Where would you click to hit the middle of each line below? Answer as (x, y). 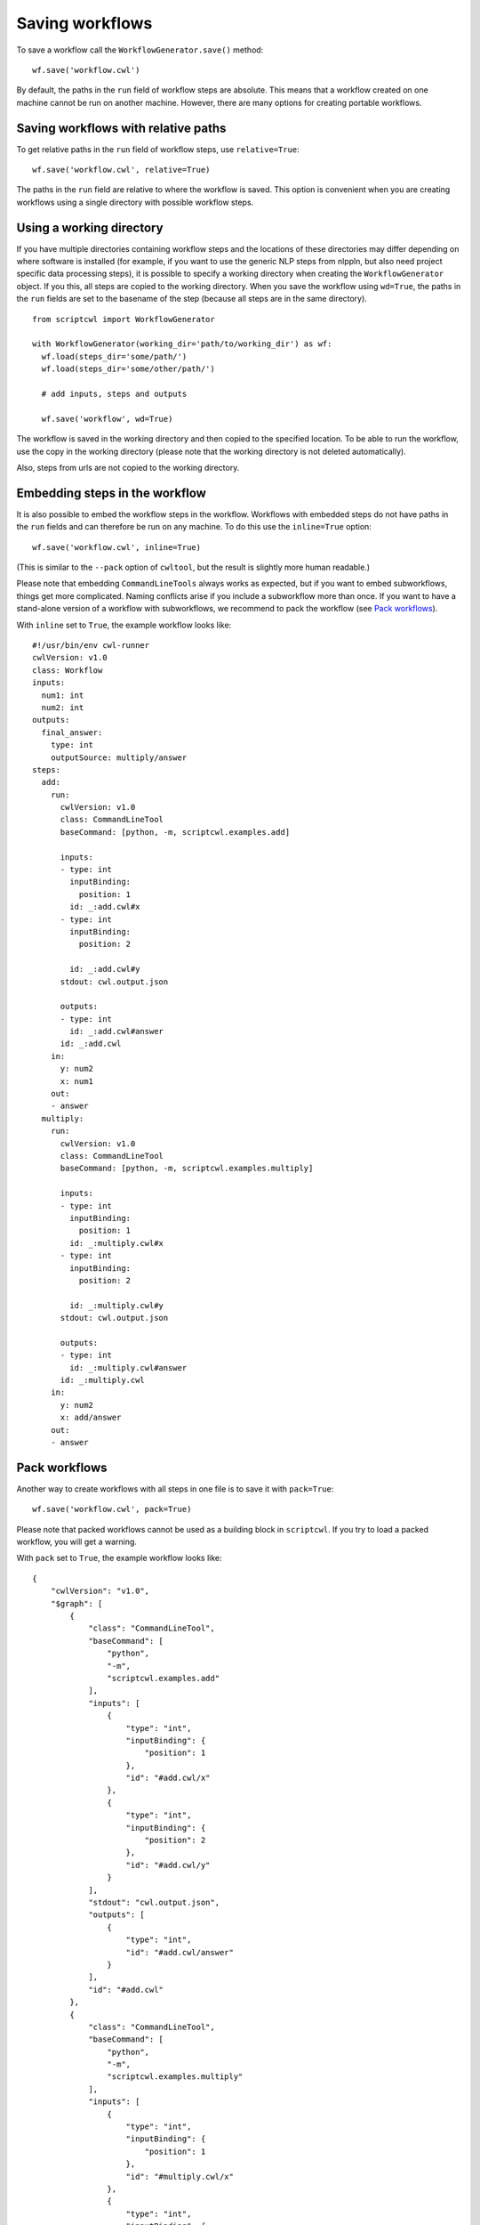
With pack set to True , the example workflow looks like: (119, 1558)
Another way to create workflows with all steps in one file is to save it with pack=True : (175, 1489)
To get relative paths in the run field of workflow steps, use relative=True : (158, 149)
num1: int (63, 695)
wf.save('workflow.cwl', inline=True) (117, 547)
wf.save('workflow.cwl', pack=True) (112, 1509)
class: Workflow (68, 670)
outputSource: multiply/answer (119, 757)
